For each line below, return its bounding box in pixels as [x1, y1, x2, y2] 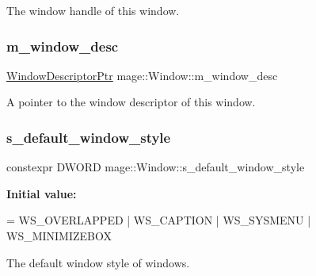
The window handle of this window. [6, 2, 180, 18]
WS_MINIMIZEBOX [6, 228, 112, 243]
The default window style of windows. [6, 254, 190, 270]
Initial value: [6, 185, 77, 201]
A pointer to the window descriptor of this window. [6, 94, 256, 110]
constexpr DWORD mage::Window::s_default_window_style [6, 159, 305, 175]
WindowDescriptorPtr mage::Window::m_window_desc [6, 67, 278, 83]
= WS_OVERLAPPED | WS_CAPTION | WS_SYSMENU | [6, 212, 311, 228]
